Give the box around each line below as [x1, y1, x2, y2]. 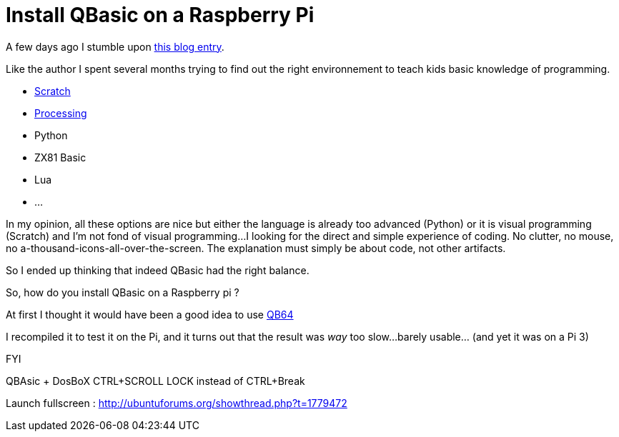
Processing [34, 106, 87, 119]
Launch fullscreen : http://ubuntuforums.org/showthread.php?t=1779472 [6, 396, 347, 409]
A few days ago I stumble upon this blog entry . [6, 40, 224, 53]
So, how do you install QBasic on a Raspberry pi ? [6, 286, 239, 298]
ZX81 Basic [34, 151, 86, 164]
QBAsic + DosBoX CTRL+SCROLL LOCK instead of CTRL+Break [6, 374, 305, 387]
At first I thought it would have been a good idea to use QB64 [6, 308, 294, 321]
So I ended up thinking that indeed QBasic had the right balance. [6, 263, 309, 276]
